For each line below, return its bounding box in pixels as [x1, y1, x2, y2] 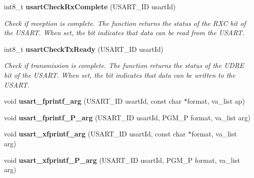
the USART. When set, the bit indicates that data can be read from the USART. [4, 27, 245, 38]
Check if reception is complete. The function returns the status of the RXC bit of [4, 18, 246, 28]
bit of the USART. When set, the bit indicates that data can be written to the [4, 69, 235, 80]
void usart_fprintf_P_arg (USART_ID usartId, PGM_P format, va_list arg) [4, 112, 251, 122]
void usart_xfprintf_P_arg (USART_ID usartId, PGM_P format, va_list [4, 155, 240, 165]
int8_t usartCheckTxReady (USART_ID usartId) [4, 44, 164, 54]
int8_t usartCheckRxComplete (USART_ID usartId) [4, 1, 176, 11]
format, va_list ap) [187, 96, 245, 106]
